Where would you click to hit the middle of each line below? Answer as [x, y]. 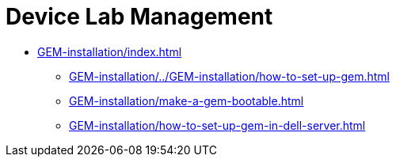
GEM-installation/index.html [110, 51]
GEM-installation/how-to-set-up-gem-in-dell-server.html [217, 125]
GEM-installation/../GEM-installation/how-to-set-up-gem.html [229, 76]
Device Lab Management [139, 17]
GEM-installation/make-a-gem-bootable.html [187, 100]
